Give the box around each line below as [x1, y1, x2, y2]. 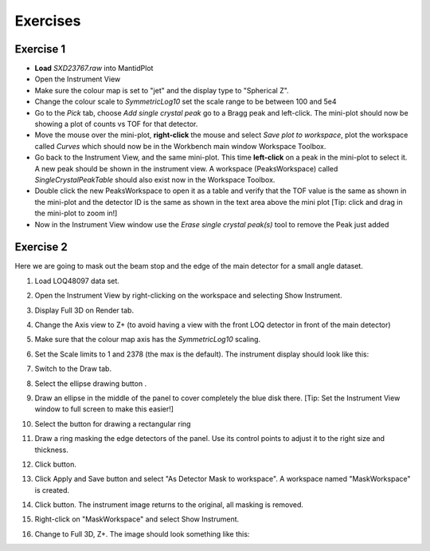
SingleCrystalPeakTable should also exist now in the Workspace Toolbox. [34, 175, 276, 184]
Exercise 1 [14, 42, 66, 56]
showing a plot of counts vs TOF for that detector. [34, 120, 198, 129]
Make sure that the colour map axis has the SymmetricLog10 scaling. [34, 335, 261, 344]
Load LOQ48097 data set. [34, 276, 119, 285]
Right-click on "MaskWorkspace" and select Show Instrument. [34, 514, 240, 524]
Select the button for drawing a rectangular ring [34, 419, 191, 428]
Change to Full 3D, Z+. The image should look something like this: [34, 529, 250, 538]
